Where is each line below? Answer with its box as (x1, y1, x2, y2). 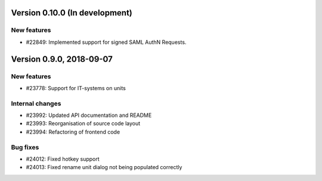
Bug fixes (11, 143, 39, 151)
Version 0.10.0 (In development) (11, 8, 132, 18)
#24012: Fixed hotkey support (26, 155, 100, 163)
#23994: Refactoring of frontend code (26, 128, 120, 135)
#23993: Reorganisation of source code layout (26, 120, 141, 127)
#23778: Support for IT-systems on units (26, 84, 126, 91)
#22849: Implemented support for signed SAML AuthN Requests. (26, 39, 187, 46)
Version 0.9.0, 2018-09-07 (11, 54, 113, 64)
